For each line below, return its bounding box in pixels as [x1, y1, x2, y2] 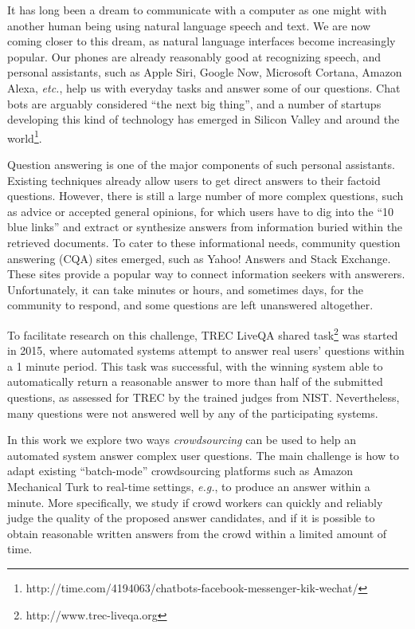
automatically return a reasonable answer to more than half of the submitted [7, 373, 383, 390]
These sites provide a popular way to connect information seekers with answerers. [7, 265, 405, 282]
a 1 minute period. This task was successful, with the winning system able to [7, 357, 383, 374]
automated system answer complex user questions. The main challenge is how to [7, 446, 400, 463]
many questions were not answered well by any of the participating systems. [7, 404, 378, 421]
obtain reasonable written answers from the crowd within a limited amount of [7, 525, 387, 541]
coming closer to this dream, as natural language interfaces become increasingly [7, 33, 396, 49]
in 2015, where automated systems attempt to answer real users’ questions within [7, 342, 405, 359]
